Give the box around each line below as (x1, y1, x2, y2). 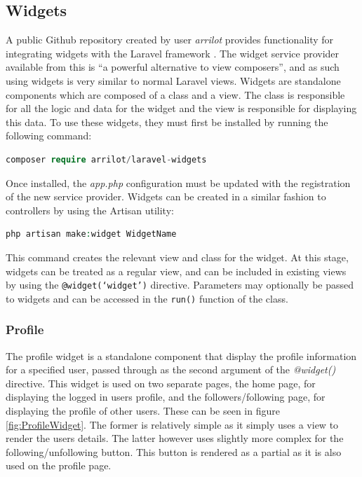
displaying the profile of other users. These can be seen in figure (6, 403, 280, 418)
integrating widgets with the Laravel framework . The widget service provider (6, 46, 340, 60)
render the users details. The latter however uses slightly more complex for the (6, 431, 344, 445)
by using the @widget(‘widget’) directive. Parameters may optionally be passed (6, 277, 354, 292)
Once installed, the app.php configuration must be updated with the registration (6, 175, 351, 190)
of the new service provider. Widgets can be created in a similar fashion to (6, 189, 326, 204)
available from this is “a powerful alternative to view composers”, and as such (6, 60, 340, 74)
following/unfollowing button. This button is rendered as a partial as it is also (6, 444, 342, 459)
